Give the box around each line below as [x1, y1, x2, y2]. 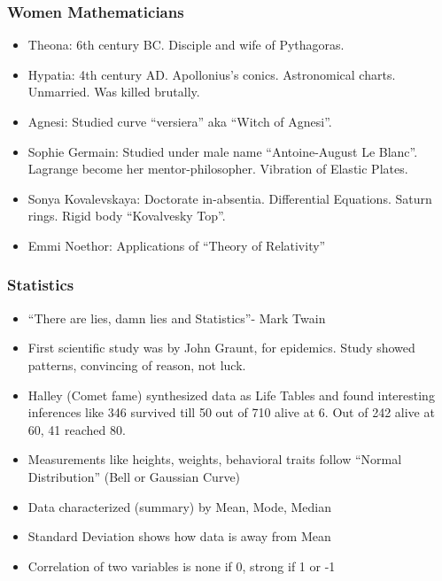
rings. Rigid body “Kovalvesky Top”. [27, 206, 226, 225]
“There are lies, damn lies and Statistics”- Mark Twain [27, 308, 326, 327]
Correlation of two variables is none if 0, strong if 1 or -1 [27, 556, 336, 575]
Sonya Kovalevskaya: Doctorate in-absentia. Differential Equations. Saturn [27, 189, 432, 207]
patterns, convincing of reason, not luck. [27, 355, 246, 374]
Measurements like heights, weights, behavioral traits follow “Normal [27, 450, 402, 469]
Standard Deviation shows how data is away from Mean [27, 527, 331, 546]
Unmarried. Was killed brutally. [27, 82, 200, 101]
